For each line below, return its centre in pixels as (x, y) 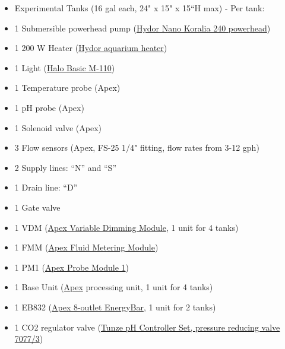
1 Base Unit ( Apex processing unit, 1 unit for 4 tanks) (114, 287)
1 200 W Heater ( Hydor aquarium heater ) (91, 48)
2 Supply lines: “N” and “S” (66, 167)
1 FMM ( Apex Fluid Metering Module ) (86, 247)
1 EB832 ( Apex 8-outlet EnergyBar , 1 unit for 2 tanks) (115, 307)
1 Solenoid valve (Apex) (58, 127)
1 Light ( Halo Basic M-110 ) (65, 67)
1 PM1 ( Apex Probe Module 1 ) (72, 267)
